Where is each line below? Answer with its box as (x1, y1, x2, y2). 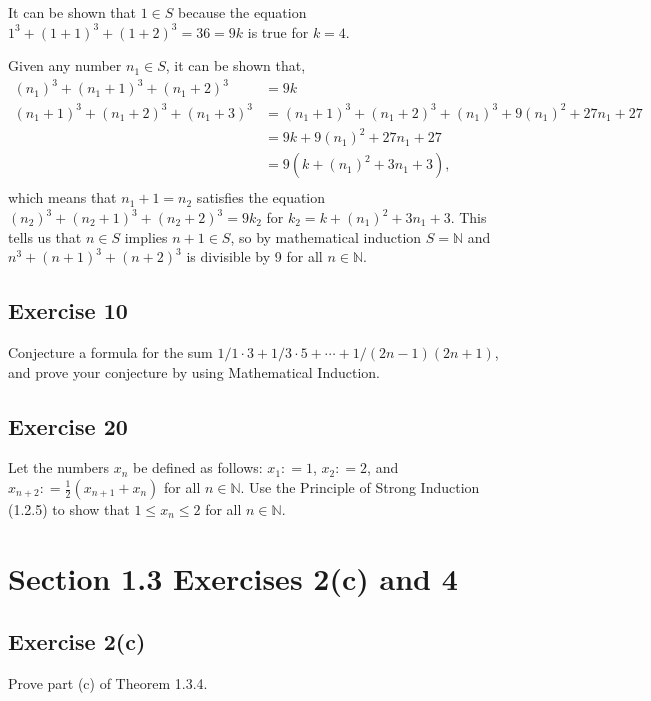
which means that (8, 187, 117, 208)
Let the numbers (8, 457, 110, 478)
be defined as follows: (133, 457, 263, 478)
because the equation (178, 2, 307, 22)
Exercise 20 (8, 410, 128, 441)
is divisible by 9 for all (186, 246, 323, 267)
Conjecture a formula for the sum (8, 342, 213, 363)
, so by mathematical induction (230, 226, 422, 247)
